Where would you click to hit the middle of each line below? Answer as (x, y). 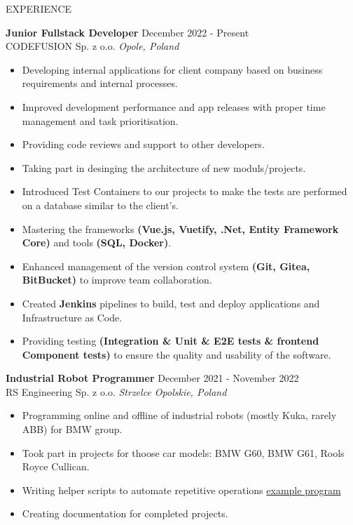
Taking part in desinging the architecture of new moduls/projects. (164, 167)
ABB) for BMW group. (72, 429)
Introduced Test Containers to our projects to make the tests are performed (185, 191)
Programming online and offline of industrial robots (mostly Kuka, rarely (179, 415)
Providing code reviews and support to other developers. (143, 144)
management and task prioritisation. (100, 120)
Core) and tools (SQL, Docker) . (97, 242)
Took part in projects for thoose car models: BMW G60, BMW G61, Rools (183, 452)
